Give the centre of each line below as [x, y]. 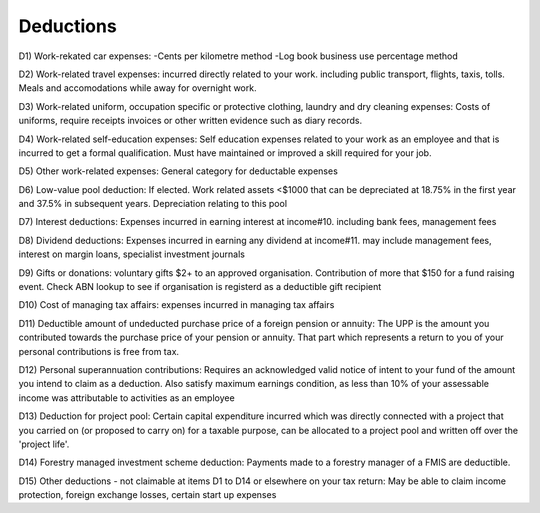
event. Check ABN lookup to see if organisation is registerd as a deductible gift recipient [200, 287]
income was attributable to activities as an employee [126, 397]
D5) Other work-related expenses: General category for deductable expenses [178, 171]
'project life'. [44, 444]
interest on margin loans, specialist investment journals [131, 254]
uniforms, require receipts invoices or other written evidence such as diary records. [190, 121]
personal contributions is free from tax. [99, 351]
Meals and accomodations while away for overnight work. [137, 88]
